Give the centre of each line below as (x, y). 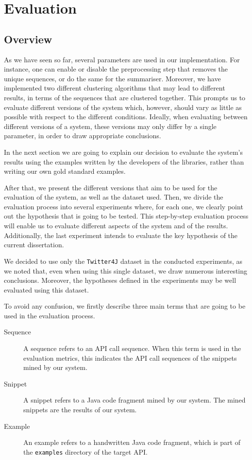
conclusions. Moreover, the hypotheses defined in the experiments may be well (120, 280)
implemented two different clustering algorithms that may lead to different (115, 88)
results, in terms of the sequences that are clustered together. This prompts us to (125, 97)
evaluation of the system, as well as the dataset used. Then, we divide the (114, 197)
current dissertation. (34, 245)
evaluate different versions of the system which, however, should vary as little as (123, 107)
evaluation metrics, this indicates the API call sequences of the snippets (130, 358)
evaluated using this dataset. (46, 289)
